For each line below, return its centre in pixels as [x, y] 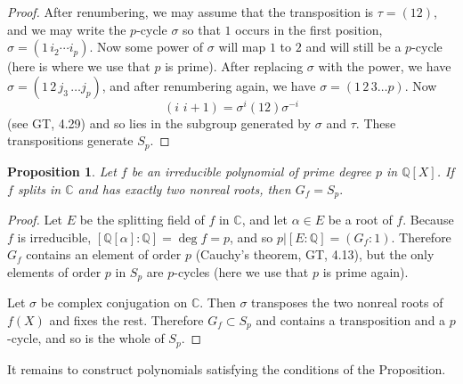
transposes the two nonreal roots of [347, 302]
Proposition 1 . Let [62, 171]
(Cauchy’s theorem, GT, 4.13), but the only [315, 254]
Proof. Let [35, 219]
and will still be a [353, 47]
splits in [39, 188]
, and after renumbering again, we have [209, 85]
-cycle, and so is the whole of [86, 338]
